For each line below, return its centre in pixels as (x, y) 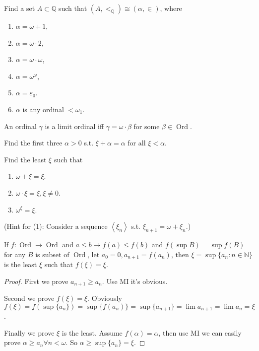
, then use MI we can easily (200, 332)
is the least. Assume (92, 332)
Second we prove (29, 298)
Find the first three (33, 143)
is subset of (52, 254)
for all (137, 143)
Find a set (20, 8)
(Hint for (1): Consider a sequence (56, 226)
